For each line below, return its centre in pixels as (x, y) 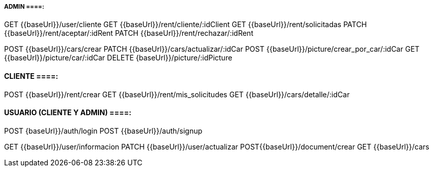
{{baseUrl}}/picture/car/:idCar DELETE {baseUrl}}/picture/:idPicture (118, 58)
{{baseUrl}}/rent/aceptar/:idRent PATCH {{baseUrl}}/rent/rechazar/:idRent (129, 33)
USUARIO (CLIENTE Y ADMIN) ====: (68, 113)
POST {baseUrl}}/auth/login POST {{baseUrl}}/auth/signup (103, 131)
